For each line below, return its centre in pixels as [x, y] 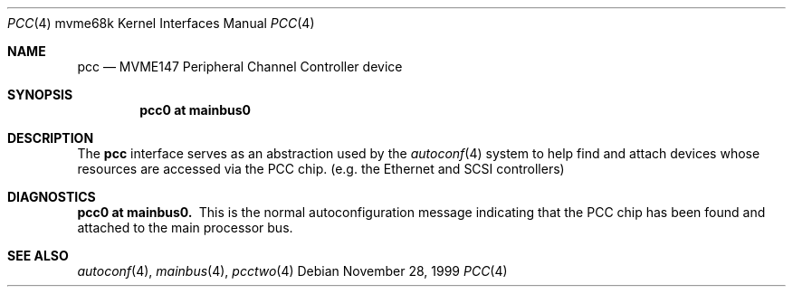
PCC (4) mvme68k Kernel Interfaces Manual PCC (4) [161, 23]
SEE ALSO [38, 256]
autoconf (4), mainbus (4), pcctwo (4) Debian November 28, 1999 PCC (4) [292, 271]
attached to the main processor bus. [185, 228]
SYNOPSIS [40, 95]
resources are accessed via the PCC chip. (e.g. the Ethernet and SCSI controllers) [321, 169]
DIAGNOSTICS [52, 197]
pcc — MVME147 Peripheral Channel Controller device [240, 66]
